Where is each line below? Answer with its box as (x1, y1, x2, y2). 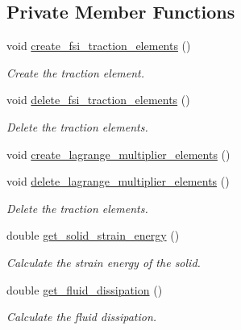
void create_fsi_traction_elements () (6, 37, 191, 54)
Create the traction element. (6, 64, 145, 81)
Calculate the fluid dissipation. (6, 308, 157, 325)
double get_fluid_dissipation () (6, 281, 163, 298)
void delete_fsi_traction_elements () (6, 91, 190, 108)
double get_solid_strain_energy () (6, 227, 180, 244)
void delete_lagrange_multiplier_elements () (6, 173, 230, 190)
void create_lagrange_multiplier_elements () (6, 145, 231, 162)
